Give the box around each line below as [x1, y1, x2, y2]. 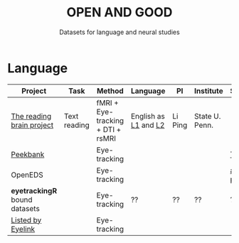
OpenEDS [11, 170, 44, 180]
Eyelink [11, 224, 36, 234]
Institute [194, 86, 223, 96]
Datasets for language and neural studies [59, 28, 180, 36]
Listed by [11, 215, 42, 225]
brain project [11, 120, 54, 130]
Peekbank [11, 149, 45, 159]
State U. [194, 111, 221, 121]
